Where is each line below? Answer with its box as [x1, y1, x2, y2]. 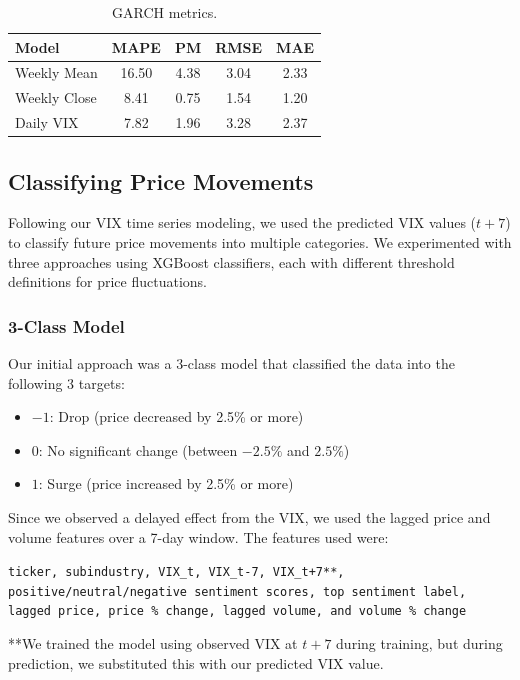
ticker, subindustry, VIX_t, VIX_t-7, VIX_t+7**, [8, 565, 345, 580]
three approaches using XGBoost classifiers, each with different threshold [8, 251, 455, 272]
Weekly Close [15, 87, 97, 108]
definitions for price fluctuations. [8, 271, 207, 292]
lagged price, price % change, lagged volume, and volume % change [8, 604, 467, 619]
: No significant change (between [38, 439, 238, 460]
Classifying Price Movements [8, 165, 314, 196]
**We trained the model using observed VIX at [8, 633, 298, 654]
